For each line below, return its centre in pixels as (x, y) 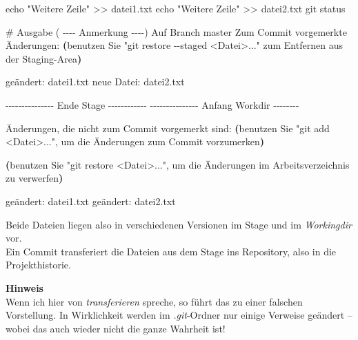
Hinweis (24, 287)
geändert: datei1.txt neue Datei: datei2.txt (95, 82)
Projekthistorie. (38, 265)
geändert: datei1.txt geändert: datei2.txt (91, 201)
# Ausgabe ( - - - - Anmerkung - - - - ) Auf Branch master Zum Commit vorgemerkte (176, 31)
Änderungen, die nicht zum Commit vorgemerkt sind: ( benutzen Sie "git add (168, 128)
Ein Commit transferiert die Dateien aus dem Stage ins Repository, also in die (171, 251)
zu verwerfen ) (34, 178)
